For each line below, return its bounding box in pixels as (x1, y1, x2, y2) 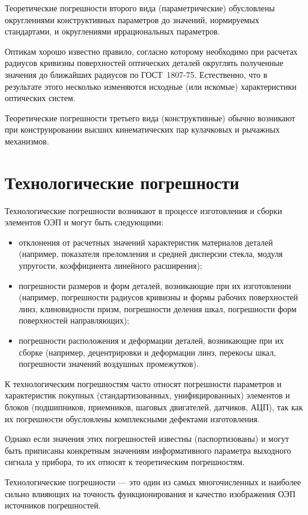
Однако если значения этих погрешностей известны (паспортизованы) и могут (5, 432, 289, 445)
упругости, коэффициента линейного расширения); (18, 259, 202, 272)
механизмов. (5, 134, 49, 147)
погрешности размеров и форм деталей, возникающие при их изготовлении (18, 279, 291, 291)
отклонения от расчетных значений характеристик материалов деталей (18, 235, 273, 248)
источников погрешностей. (5, 499, 101, 511)
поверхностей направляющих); (18, 314, 129, 326)
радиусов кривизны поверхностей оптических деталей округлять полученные (5, 56, 284, 69)
